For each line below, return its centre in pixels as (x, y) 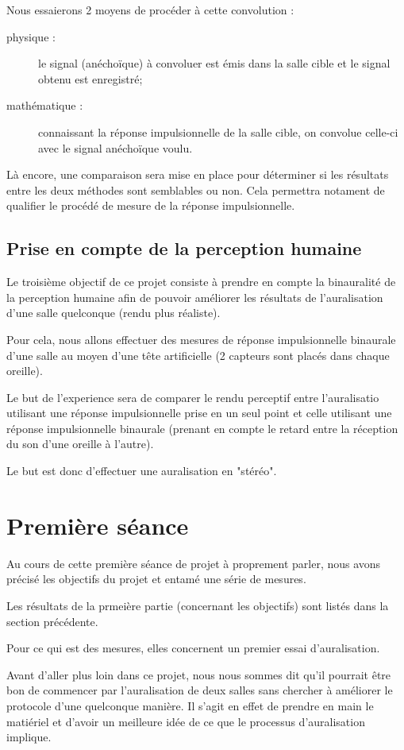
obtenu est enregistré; (90, 78)
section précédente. (52, 621)
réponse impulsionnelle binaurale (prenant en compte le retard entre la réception (202, 428)
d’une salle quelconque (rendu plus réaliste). (114, 313)
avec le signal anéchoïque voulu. (115, 147)
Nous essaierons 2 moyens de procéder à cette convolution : (150, 10)
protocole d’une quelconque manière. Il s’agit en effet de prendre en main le (190, 705)
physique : (31, 36)
